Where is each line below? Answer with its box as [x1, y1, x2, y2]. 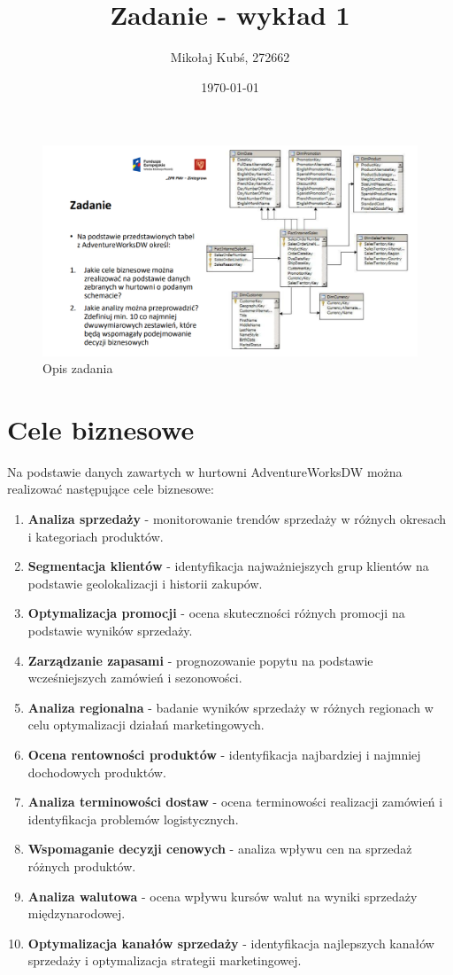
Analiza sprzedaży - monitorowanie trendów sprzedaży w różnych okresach [27, 510, 447, 528]
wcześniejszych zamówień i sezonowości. [27, 668, 242, 687]
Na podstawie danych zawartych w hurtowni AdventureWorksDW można [7, 462, 403, 480]
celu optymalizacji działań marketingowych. [27, 715, 265, 734]
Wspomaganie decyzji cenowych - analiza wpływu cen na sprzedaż [27, 839, 412, 858]
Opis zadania [42, 359, 113, 378]
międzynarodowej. [27, 904, 126, 923]
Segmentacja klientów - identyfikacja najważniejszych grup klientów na [27, 557, 429, 575]
